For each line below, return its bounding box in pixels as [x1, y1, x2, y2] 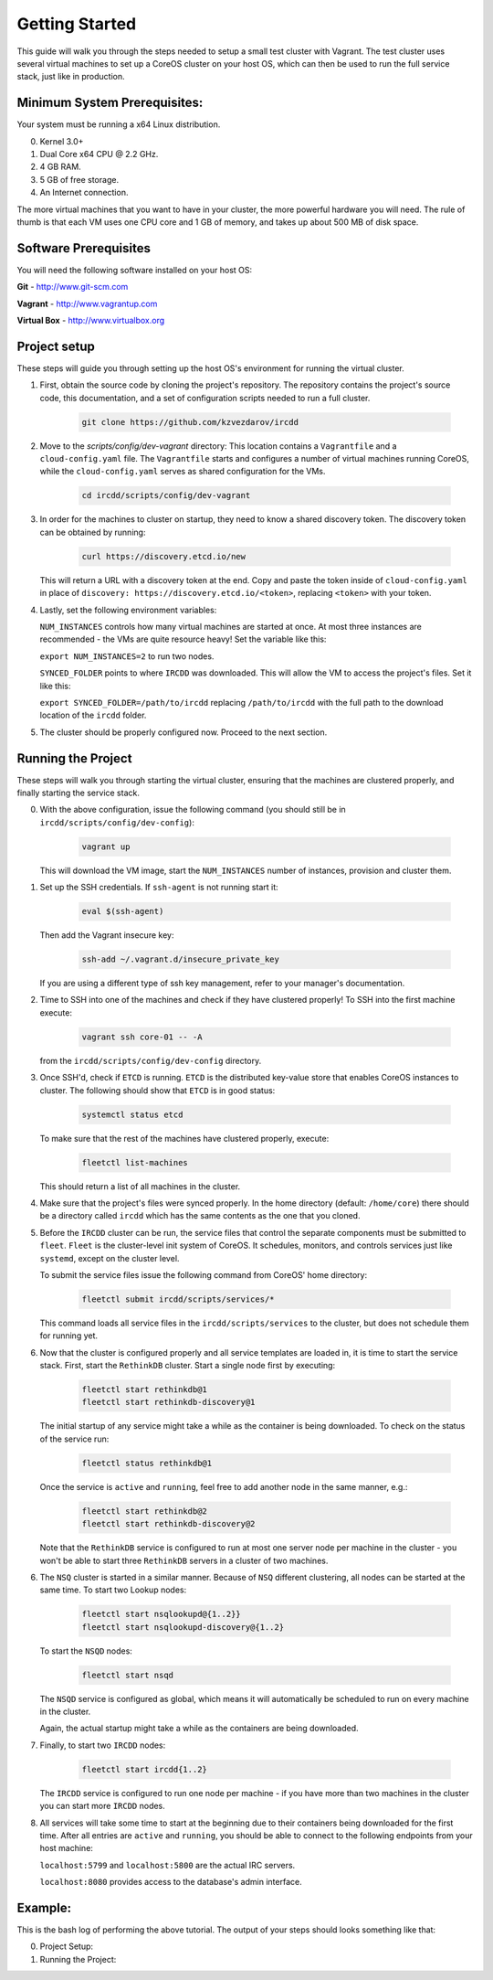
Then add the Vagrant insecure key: [39, 930, 174, 941]
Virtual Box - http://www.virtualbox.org [16, 315, 165, 326]
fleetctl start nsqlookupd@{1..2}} [81, 1609, 241, 1620]
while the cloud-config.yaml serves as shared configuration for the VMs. [39, 466, 326, 477]
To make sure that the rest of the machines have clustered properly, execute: [39, 1133, 330, 1144]
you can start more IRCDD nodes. [39, 1801, 166, 1812]
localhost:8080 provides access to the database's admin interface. [39, 1877, 302, 1888]
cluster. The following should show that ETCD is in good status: [39, 1084, 276, 1096]
